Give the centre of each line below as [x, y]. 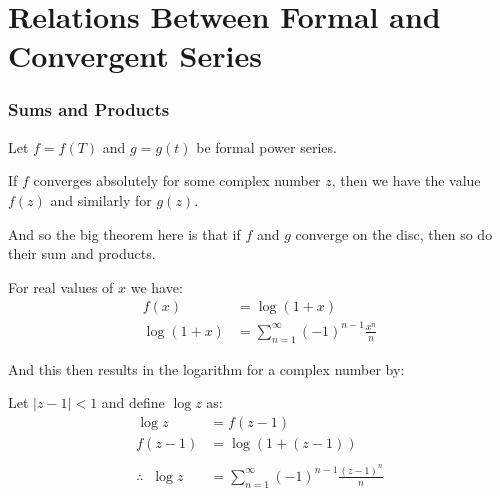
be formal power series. [266, 146]
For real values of [61, 286]
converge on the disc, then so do [394, 233]
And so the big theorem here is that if [124, 233]
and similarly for [101, 199]
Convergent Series [135, 55]
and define [133, 402]
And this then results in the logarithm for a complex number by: [206, 368]
